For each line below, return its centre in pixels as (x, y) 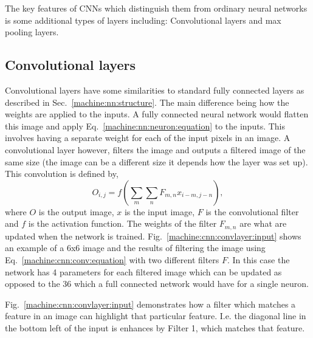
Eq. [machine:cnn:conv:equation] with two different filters (112, 259)
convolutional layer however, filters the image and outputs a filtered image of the (155, 149)
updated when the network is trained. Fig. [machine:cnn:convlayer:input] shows (153, 236)
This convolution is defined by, (62, 174)
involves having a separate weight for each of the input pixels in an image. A (148, 138)
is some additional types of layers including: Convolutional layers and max (143, 20)
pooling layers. (32, 32)
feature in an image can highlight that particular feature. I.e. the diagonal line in (156, 316)
